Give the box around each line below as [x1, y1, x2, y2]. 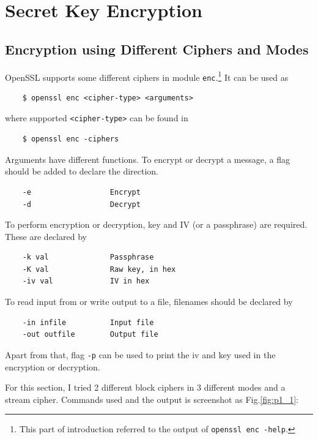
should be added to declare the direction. [5, 165, 159, 178]
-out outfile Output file [22, 330, 158, 339]
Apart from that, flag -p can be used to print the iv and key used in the [5, 348, 276, 361]
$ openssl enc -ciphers [22, 135, 119, 144]
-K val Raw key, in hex [22, 265, 176, 274]
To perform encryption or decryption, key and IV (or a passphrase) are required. [5, 218, 308, 231]
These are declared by [5, 230, 87, 242]
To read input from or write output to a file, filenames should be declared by [5, 295, 293, 308]
